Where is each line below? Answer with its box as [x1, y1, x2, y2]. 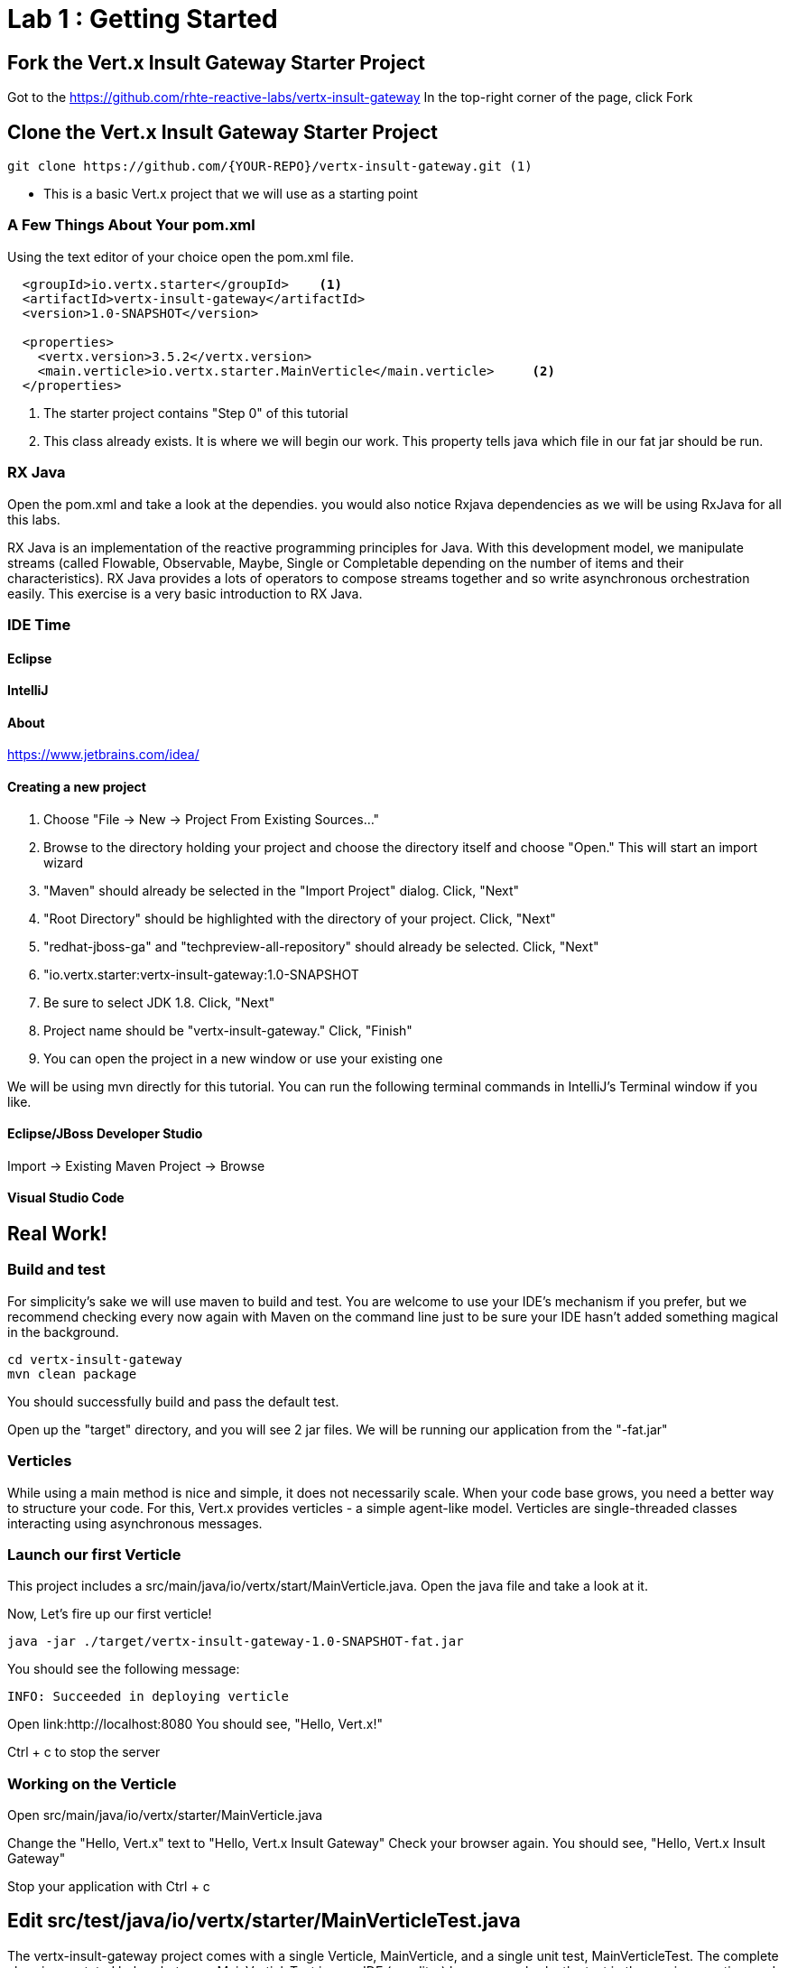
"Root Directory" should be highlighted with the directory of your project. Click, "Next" [43, 910, 556, 926]
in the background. [7, 1323, 119, 1340]
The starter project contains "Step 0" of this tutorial [43, 404, 348, 421]
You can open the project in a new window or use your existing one [43, 1050, 443, 1066]
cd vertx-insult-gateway [7, 1351, 182, 1367]
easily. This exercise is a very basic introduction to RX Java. [7, 585, 363, 601]
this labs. [7, 511, 60, 527]
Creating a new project [7, 778, 146, 794]
